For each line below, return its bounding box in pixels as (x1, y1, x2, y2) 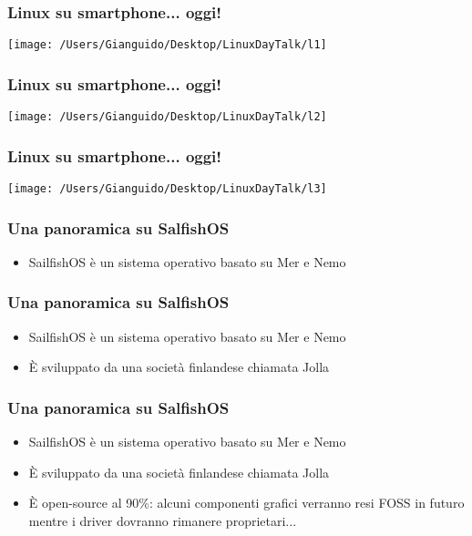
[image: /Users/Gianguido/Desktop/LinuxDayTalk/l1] (7, 38, 327, 52)
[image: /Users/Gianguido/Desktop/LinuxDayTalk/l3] (7, 181, 327, 195)
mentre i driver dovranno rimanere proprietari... (28, 510, 297, 530)
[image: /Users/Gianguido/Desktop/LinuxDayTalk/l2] (7, 110, 327, 124)
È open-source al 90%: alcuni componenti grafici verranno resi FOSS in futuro (28, 493, 465, 512)
